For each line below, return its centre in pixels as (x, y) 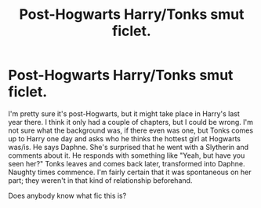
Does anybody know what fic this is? (67, 195)
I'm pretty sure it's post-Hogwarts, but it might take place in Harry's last (124, 113)
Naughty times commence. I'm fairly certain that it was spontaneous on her (130, 172)
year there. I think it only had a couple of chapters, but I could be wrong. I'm (130, 122)
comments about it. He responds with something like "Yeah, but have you (127, 155)
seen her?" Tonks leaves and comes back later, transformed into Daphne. (127, 163)
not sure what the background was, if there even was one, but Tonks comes (130, 130)
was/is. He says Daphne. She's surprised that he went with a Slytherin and (129, 147)
